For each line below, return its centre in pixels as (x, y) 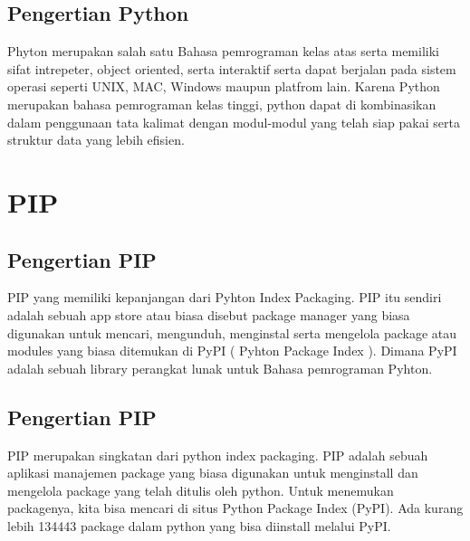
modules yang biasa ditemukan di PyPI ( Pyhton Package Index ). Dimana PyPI (232, 351)
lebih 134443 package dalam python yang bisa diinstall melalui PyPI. (199, 525)
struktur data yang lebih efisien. (96, 140)
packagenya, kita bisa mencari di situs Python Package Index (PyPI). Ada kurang (235, 508)
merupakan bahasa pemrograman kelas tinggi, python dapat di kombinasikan (222, 104)
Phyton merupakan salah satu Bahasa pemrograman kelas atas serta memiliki (223, 51)
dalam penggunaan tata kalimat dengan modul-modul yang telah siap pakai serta (234, 122)
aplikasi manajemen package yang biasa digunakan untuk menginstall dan (213, 473)
